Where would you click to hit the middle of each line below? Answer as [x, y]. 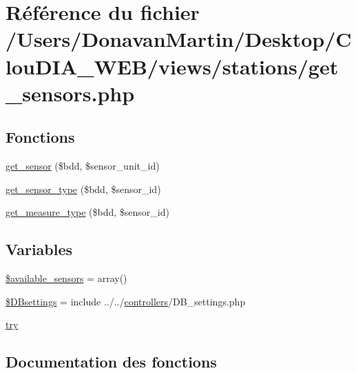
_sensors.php [70, 93]
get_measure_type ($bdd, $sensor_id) [87, 212]
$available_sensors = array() [66, 278]
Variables [39, 249]
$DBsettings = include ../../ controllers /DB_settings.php [126, 301]
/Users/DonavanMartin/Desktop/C [179, 39]
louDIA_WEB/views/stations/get [172, 66]
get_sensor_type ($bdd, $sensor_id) [83, 189]
